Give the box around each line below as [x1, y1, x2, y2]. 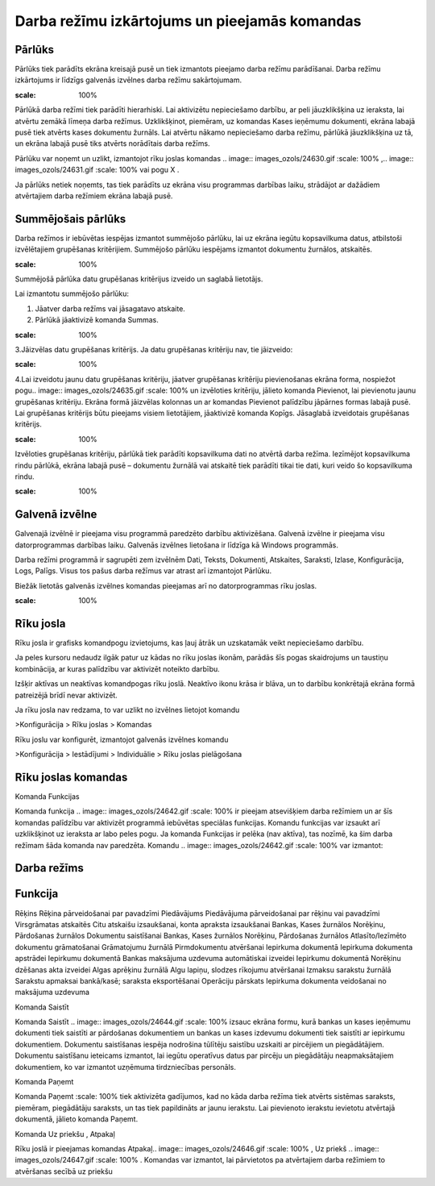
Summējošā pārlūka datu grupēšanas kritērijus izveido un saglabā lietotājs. [14, 274, 263, 284]
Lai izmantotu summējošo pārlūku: [14, 289, 129, 298]
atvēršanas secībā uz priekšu [14, 1166, 113, 1176]
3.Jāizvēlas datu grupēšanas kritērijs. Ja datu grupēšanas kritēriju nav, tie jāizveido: [14, 345, 293, 354]
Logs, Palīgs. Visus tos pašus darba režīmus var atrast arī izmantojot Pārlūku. [14, 566, 272, 576]
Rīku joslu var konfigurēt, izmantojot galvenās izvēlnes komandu [14, 734, 229, 744]
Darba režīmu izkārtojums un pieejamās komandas [14, 12, 362, 30]
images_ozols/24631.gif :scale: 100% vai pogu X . [14, 165, 180, 175]
